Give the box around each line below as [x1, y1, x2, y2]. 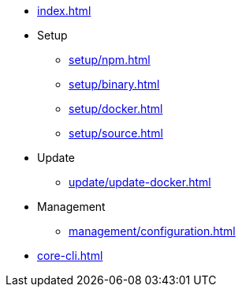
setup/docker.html [69, 102, 163, 115]
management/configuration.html [69, 224, 236, 238]
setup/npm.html [69, 53, 151, 66]
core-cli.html [37, 249, 103, 262]
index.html [37, 4, 91, 17]
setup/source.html [69, 126, 163, 140]
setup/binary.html [69, 77, 160, 91]
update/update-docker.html [69, 175, 211, 189]
